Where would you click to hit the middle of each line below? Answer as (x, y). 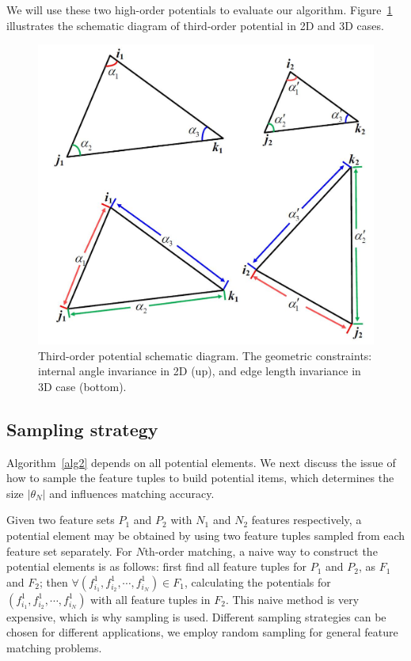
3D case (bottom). (82, 386)
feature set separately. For (69, 551)
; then (53, 581)
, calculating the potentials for (257, 581)
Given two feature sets (61, 520)
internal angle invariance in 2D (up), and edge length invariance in (200, 371)
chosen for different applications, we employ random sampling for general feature (202, 632)
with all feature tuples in (150, 599)
